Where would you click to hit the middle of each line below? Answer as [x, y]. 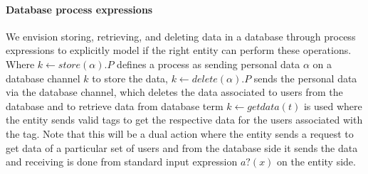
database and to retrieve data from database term [115, 105]
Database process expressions [79, 9]
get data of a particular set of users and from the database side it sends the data [182, 147]
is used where [333, 105]
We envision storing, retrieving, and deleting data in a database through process [181, 36]
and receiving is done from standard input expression [122, 162]
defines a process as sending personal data [209, 64]
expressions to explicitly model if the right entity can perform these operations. [179, 50]
